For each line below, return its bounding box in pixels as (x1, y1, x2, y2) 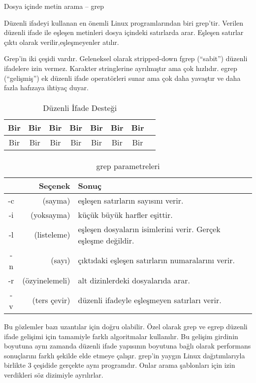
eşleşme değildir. (78, 234, 134, 246)
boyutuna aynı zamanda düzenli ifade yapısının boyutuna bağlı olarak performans (4, 341, 251, 351)
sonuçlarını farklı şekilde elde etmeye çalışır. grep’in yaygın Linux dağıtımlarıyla (4, 350, 245, 360)
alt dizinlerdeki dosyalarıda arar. (78, 274, 190, 286)
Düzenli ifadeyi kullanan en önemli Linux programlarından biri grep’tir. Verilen (4, 17, 244, 28)
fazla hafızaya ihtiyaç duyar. (4, 82, 89, 93)
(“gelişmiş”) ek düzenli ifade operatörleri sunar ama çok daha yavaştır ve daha (4, 72, 241, 83)
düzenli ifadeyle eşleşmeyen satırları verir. (78, 294, 222, 306)
